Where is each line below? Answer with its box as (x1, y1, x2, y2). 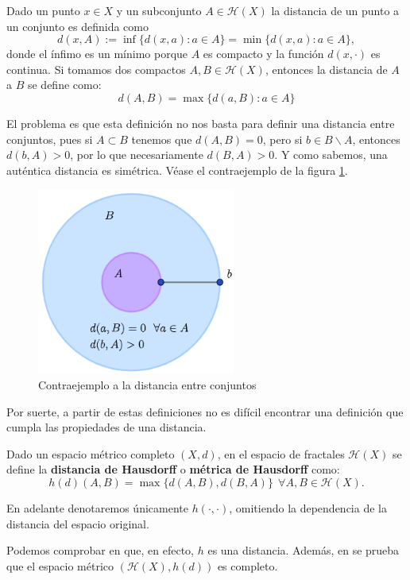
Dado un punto (6, 2, 80, 18)
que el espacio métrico (6, 557, 114, 574)
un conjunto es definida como (6, 17, 149, 34)
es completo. (217, 557, 278, 574)
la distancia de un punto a (271, 2, 400, 18)
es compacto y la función (203, 45, 324, 62)
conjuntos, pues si (6, 130, 93, 147)
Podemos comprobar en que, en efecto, (6, 542, 195, 559)
